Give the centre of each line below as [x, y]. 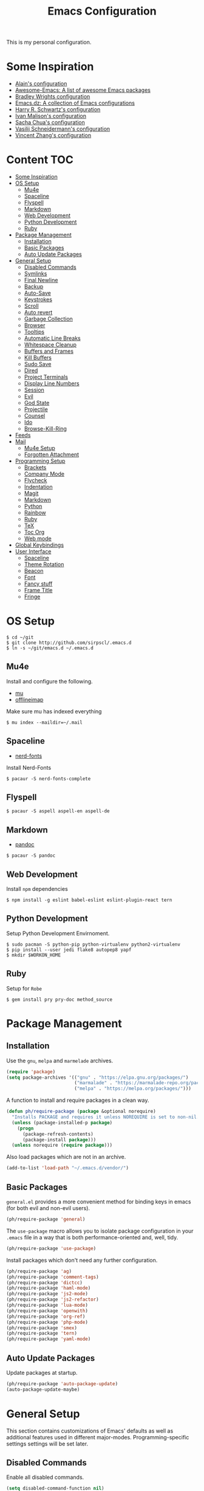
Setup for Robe [24, 988]
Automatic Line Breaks [52, 338]
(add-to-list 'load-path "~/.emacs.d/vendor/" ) [68, 1168]
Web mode [38, 539]
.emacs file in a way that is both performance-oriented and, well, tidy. [92, 1237]
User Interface [33, 552]
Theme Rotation [44, 564]
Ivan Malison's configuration [51, 116]
